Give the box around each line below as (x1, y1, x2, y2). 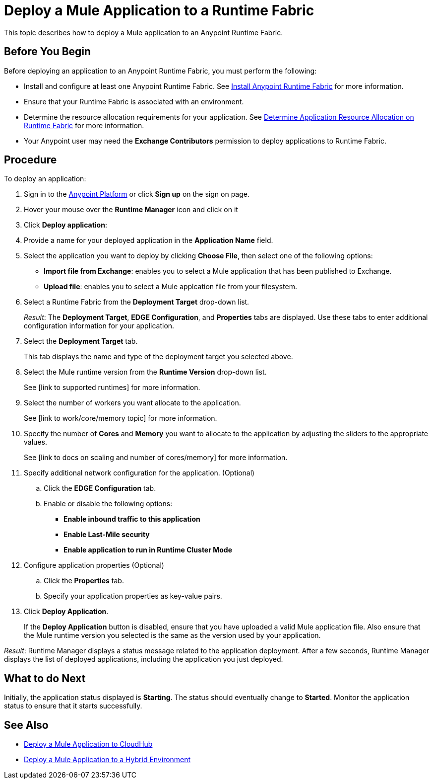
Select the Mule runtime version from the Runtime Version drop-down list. (24, 368, 267, 377)
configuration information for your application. (24, 321, 175, 330)
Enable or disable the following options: (44, 499, 173, 508)
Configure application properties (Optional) (24, 561, 164, 570)
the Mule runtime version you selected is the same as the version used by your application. (24, 631, 321, 640)
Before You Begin (4, 45, 91, 58)
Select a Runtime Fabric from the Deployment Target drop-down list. (24, 298, 249, 307)
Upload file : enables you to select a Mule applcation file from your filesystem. (44, 282, 298, 291)
